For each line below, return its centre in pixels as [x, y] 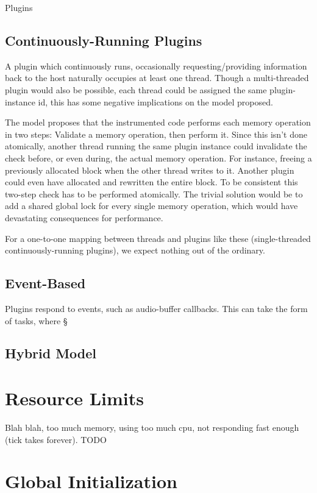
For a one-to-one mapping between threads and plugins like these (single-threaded [158, 238]
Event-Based [45, 283]
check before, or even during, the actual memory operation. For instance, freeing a [158, 158]
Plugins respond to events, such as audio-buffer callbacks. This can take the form [156, 308]
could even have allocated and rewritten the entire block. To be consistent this [151, 182]
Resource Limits [74, 398]
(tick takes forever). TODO [56, 439]
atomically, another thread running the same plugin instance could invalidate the [156, 146]
